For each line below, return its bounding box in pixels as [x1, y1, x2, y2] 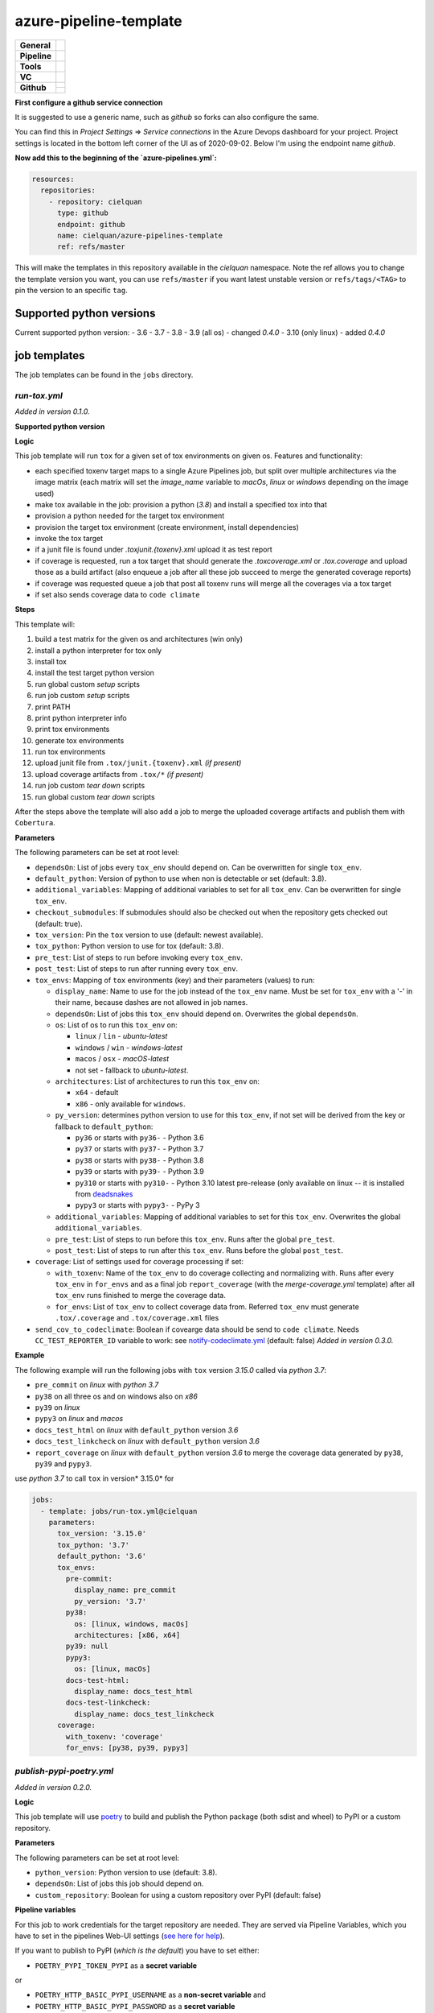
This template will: [14, 619, 76, 629]
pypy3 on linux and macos [35, 1414, 124, 1424]
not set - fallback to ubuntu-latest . [75, 1065, 189, 1075]
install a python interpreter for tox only [35, 645, 162, 655]
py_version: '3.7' [73, 1597, 147, 1606]
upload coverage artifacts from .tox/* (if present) [35, 769, 204, 779]
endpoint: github [57, 220, 126, 229]
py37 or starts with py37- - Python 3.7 [75, 1144, 204, 1154]
